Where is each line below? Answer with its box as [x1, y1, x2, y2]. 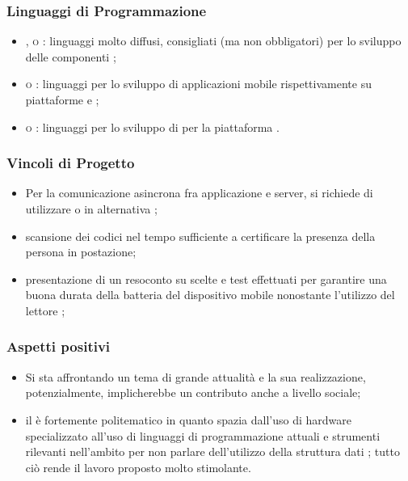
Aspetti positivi [6, 336, 111, 357]
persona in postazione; [25, 243, 137, 260]
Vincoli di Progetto [6, 153, 135, 173]
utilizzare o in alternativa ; [25, 200, 158, 217]
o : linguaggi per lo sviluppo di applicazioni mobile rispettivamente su [25, 75, 372, 92]
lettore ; [25, 302, 65, 319]
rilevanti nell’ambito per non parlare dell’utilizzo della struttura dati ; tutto [25, 443, 400, 460]
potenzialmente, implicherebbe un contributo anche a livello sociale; [25, 384, 361, 401]
